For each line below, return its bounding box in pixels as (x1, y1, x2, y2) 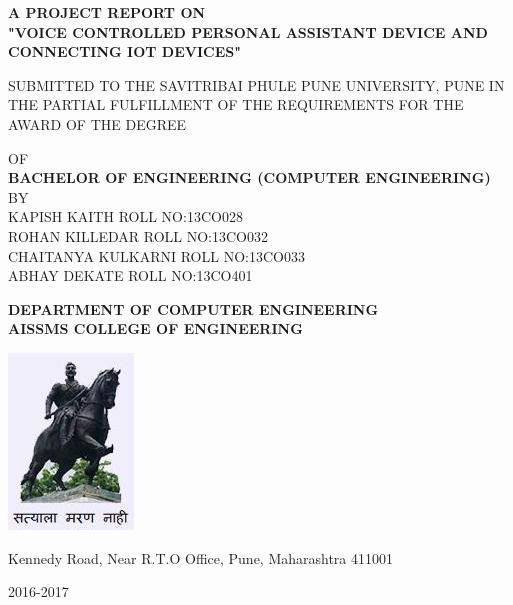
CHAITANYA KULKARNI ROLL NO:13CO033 (8, 245, 305, 266)
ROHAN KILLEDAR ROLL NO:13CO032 (8, 225, 268, 246)
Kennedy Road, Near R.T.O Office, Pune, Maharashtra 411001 (8, 547, 394, 568)
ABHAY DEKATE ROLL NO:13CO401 (8, 265, 253, 286)
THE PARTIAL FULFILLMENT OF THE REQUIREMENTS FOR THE (8, 94, 464, 115)
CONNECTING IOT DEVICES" (8, 41, 241, 62)
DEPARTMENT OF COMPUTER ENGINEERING (8, 298, 379, 319)
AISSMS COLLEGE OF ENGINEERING (8, 318, 303, 339)
